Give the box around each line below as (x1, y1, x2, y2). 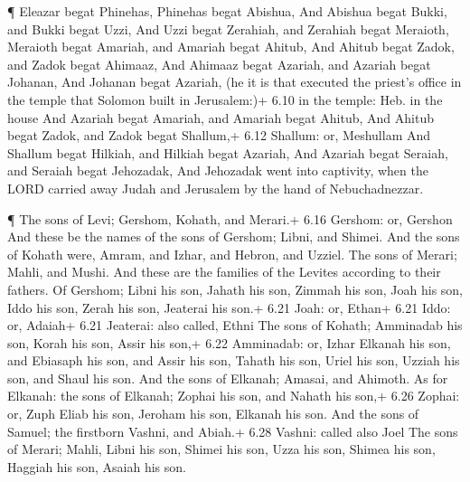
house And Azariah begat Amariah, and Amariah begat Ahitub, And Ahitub (7, 108, 434, 127)
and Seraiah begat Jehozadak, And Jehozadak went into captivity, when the (7, 161, 428, 180)
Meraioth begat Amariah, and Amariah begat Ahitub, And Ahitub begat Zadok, (7, 37, 455, 56)
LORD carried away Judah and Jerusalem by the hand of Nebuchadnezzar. (7, 178, 424, 197)
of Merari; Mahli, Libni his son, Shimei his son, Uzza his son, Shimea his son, (7, 439, 436, 458)
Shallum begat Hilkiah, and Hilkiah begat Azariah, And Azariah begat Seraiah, (7, 143, 448, 162)
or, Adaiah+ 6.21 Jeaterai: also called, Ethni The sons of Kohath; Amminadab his (7, 316, 463, 335)
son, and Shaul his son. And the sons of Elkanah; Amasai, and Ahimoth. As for (7, 368, 448, 387)
